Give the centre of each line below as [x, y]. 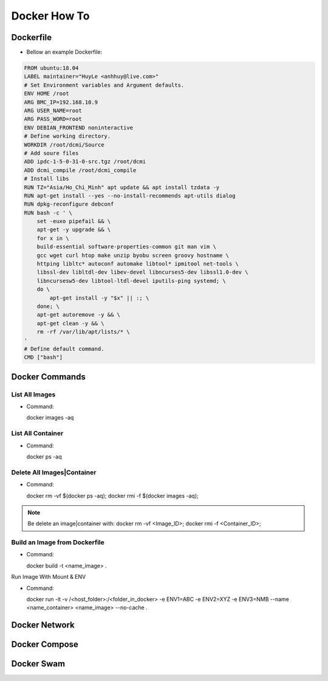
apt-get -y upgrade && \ [74, 230]
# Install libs [46, 179]
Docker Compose [45, 645]
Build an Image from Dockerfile [58, 542]
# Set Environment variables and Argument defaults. [104, 85]
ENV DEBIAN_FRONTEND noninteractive [79, 127]
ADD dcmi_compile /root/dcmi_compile [80, 170]
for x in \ [53, 238]
